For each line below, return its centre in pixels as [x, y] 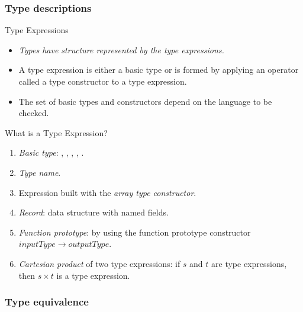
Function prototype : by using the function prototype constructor [135, 232]
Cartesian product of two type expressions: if [99, 263]
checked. [34, 113]
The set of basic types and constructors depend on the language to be [145, 101]
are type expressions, [249, 263]
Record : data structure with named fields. [94, 212]
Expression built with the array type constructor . [107, 192]
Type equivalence [47, 302]
